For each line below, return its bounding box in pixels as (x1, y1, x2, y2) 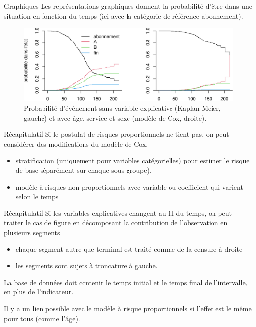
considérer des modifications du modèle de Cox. (4, 138, 148, 149)
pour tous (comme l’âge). (4, 313, 80, 323)
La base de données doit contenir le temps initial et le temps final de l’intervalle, (4, 277, 248, 287)
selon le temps (15, 191, 59, 202)
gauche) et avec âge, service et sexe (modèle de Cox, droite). (24, 112, 207, 123)
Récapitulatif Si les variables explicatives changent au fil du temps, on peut (4, 207, 232, 218)
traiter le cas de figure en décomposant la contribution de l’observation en (4, 217, 228, 228)
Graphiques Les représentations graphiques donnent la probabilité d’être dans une (4, 1, 252, 11)
